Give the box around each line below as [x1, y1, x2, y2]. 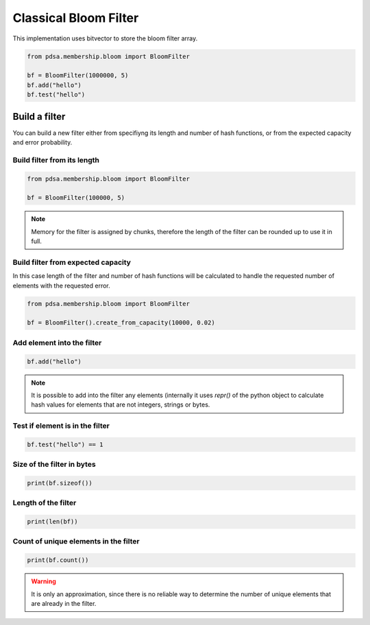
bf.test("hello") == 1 [27, 440, 103, 448]
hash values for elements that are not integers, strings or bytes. [31, 400, 210, 409]
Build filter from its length [12, 155, 99, 164]
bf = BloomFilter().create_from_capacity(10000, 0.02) [27, 319, 215, 327]
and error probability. [12, 138, 73, 146]
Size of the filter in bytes [12, 459, 96, 469]
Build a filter [12, 110, 66, 123]
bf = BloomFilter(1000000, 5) [27, 72, 129, 79]
